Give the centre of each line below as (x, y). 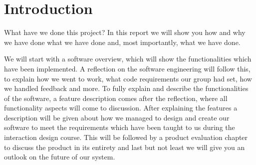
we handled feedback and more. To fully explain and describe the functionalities (126, 88)
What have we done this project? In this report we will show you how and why (125, 32)
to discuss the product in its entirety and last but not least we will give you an (125, 147)
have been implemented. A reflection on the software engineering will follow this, (127, 68)
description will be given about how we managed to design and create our (117, 117)
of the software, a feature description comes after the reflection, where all (116, 98)
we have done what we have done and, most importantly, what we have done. (122, 42)
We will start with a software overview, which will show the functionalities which (128, 59)
